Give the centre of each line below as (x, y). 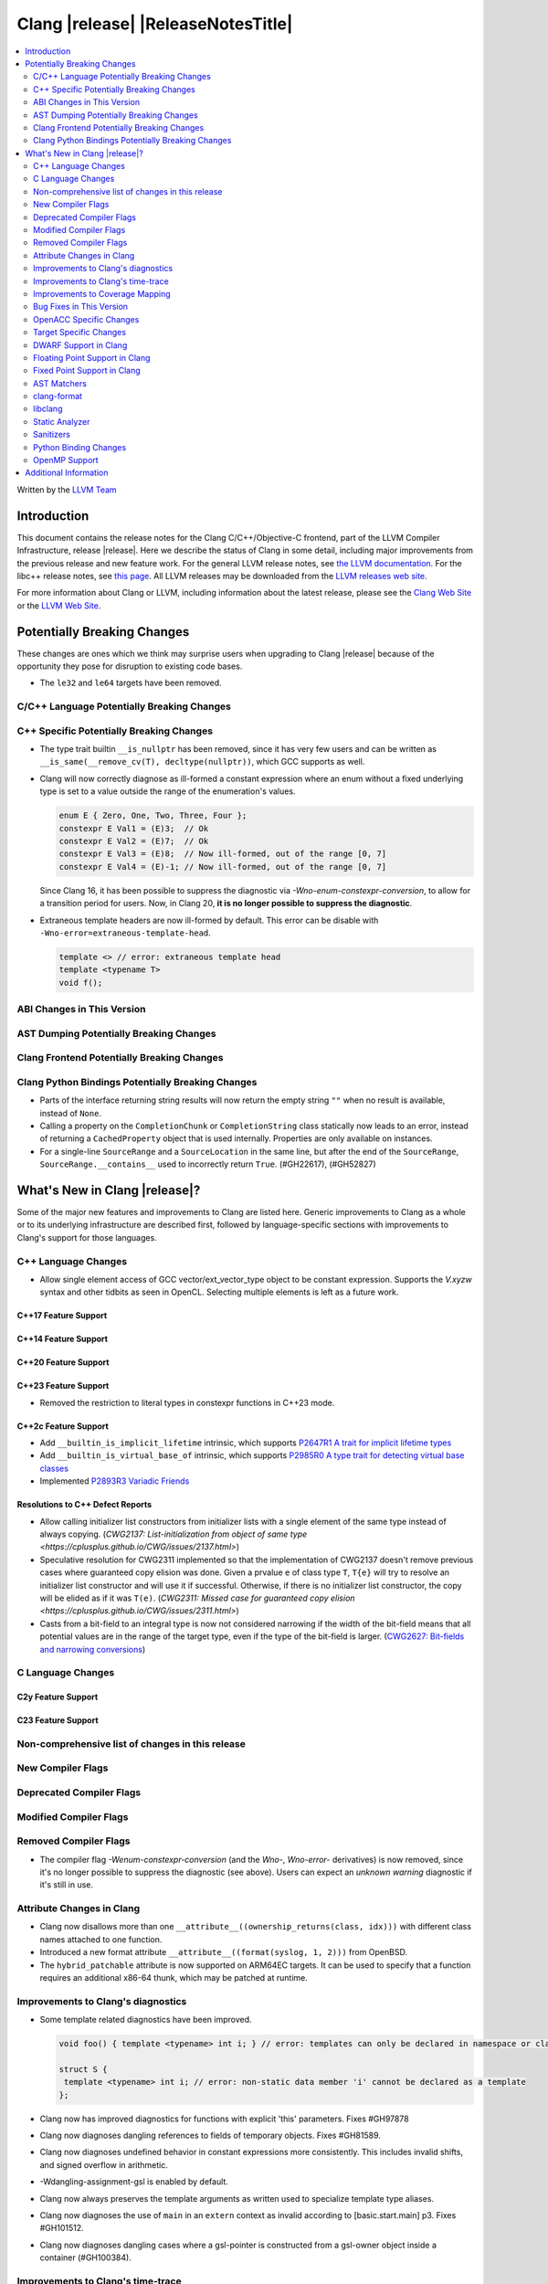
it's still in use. (67, 1885)
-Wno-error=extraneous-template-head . (126, 933)
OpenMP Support (66, 460)
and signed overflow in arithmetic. (104, 2164)
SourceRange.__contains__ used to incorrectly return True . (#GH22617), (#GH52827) (208, 1164)
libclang (48, 409)
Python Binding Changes (80, 447)
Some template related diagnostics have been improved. (146, 2020)
